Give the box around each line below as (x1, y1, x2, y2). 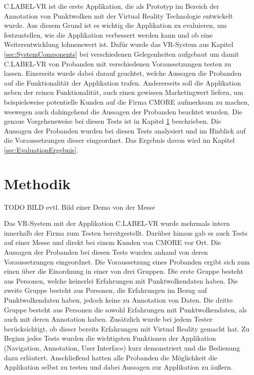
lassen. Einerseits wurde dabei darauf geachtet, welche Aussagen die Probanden (4, 68, 242, 78)
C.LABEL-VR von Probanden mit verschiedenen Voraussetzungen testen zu (4, 58, 232, 68)
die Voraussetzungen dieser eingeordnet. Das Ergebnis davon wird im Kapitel (4, 135, 235, 145)
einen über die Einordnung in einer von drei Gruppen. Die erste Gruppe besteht (4, 266, 243, 276)
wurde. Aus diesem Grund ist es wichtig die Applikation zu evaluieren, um (4, 20, 227, 30)
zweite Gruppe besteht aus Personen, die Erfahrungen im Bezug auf (4, 285, 207, 295)
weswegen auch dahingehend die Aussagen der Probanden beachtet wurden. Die (4, 106, 243, 116)
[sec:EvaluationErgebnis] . (4, 144, 79, 154)
